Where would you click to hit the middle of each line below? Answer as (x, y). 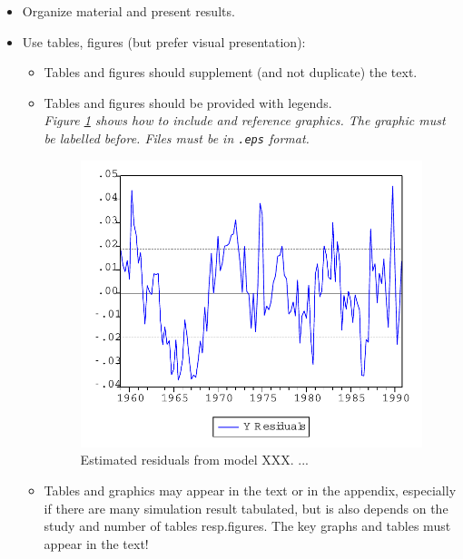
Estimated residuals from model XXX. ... (194, 460)
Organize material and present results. (128, 11)
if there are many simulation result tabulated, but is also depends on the (246, 508)
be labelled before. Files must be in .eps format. (177, 137)
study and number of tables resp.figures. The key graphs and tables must (247, 526)
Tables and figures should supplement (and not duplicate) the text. (231, 72)
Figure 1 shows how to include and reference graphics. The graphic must (245, 120)
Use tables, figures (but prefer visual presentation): (164, 41)
